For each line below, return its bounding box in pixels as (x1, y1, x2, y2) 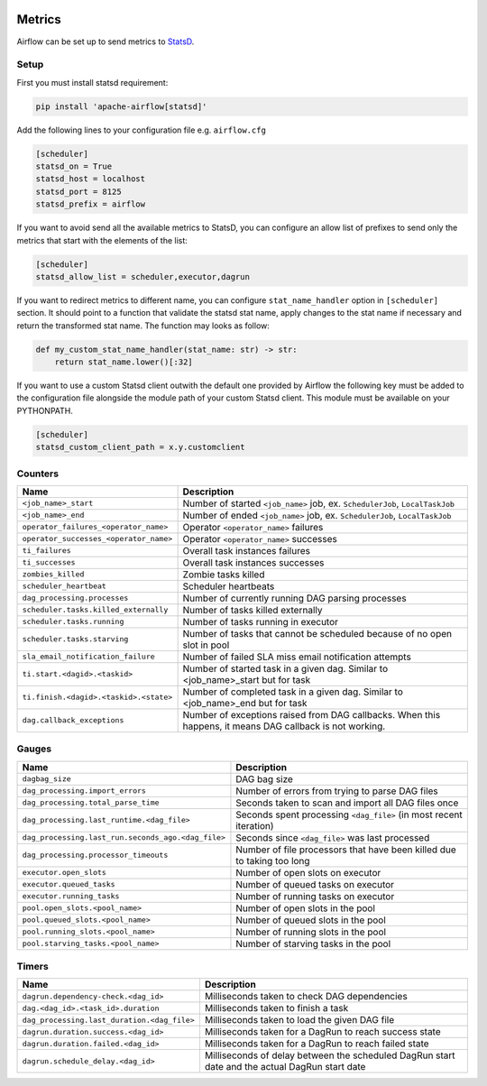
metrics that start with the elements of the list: (16, 235, 188, 245)
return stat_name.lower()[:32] (54, 357, 193, 367)
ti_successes (22, 557, 76, 567)
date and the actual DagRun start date (204, 1061, 366, 1073)
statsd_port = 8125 (35, 186, 122, 197)
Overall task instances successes (182, 556, 325, 568)
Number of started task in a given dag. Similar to (182, 662, 388, 675)
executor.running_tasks (22, 891, 120, 901)
